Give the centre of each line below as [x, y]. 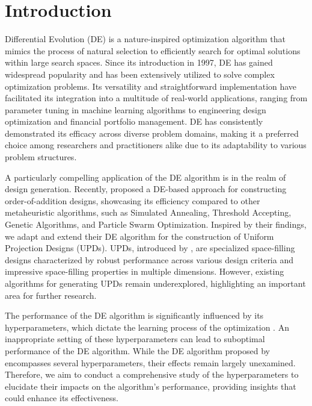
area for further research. [51, 295]
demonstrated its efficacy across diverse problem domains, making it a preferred [152, 133]
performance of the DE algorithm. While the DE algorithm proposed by [137, 350]
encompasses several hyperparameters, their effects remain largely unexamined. [150, 362]
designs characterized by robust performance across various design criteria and [149, 259]
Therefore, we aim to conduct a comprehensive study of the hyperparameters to [152, 374]
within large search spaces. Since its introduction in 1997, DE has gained [139, 62]
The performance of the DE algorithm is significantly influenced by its [134, 315]
